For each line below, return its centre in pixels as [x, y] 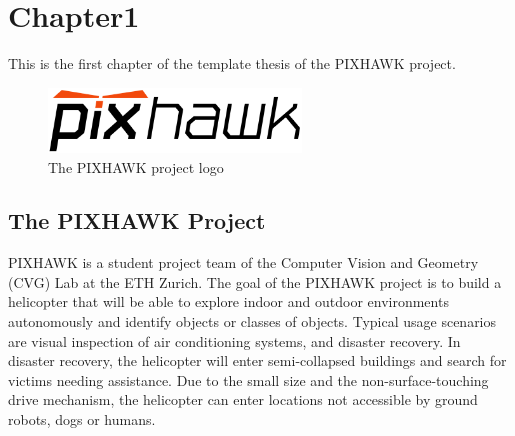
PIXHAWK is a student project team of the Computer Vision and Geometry [243, 262]
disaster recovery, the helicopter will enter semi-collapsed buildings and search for [257, 360]
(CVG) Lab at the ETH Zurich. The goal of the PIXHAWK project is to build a [255, 281]
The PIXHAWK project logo [136, 166]
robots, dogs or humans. [82, 419]
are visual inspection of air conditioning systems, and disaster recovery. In [234, 340]
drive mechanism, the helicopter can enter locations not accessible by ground [243, 399]
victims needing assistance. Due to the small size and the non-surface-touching [248, 379]
